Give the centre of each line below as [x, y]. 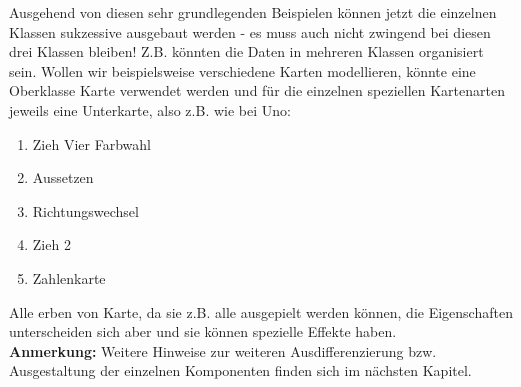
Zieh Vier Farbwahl [91, 143]
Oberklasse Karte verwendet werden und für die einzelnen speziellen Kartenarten [257, 90]
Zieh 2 [51, 244]
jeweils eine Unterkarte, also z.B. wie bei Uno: [150, 109]
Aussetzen [63, 177]
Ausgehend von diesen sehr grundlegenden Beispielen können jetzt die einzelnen [253, 12]
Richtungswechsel [85, 210]
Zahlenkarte [69, 277]
